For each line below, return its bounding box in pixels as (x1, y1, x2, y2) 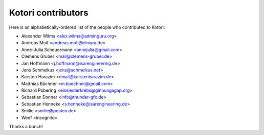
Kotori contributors (9, 7, 88, 18)
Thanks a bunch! (9, 124, 43, 130)
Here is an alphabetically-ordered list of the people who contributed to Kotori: (9, 24, 165, 30)
